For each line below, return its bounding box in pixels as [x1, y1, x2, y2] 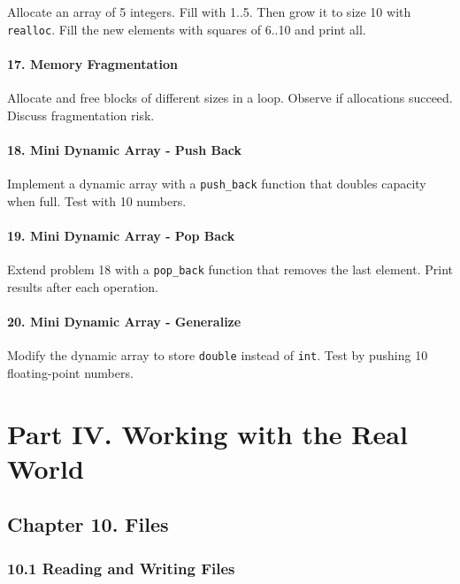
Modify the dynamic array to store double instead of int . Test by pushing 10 [7, 346, 428, 365]
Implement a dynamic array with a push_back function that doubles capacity [7, 174, 426, 193]
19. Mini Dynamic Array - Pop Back [7, 226, 235, 244]
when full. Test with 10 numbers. [7, 191, 187, 210]
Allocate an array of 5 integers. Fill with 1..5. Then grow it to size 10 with [7, 3, 411, 20]
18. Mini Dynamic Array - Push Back [7, 140, 241, 158]
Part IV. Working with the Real [7, 415, 408, 451]
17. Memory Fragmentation [7, 54, 178, 73]
